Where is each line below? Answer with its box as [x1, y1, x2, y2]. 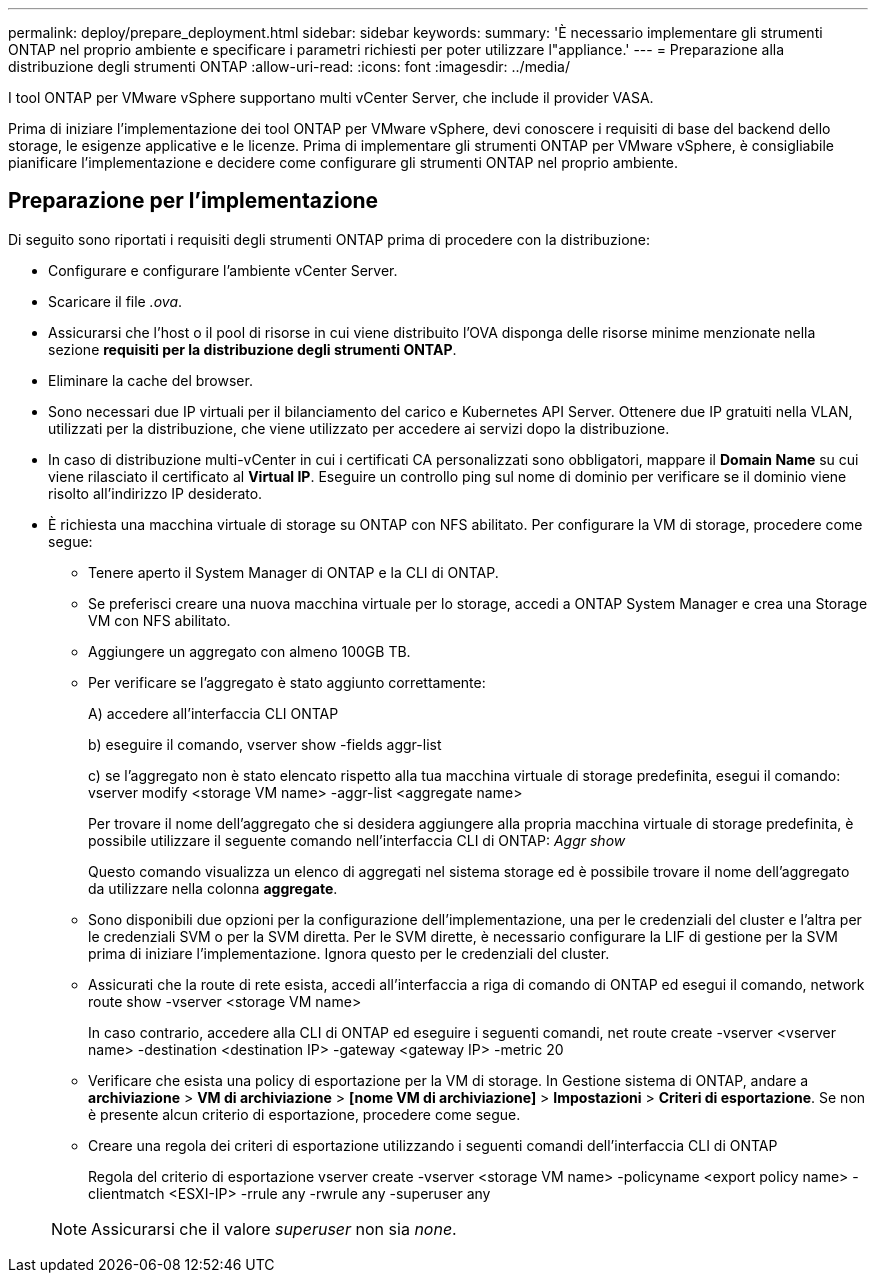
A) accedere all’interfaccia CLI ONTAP [88, 704, 339, 722]
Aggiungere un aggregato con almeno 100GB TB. [88, 642, 411, 660]
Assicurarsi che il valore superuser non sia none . [91, 1218, 457, 1239]
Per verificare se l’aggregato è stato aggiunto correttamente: [88, 673, 486, 691]
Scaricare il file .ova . [48, 292, 183, 310]
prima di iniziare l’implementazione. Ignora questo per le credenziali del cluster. [88, 944, 610, 962]
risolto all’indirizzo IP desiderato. [48, 484, 263, 502]
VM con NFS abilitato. [88, 611, 231, 629]
